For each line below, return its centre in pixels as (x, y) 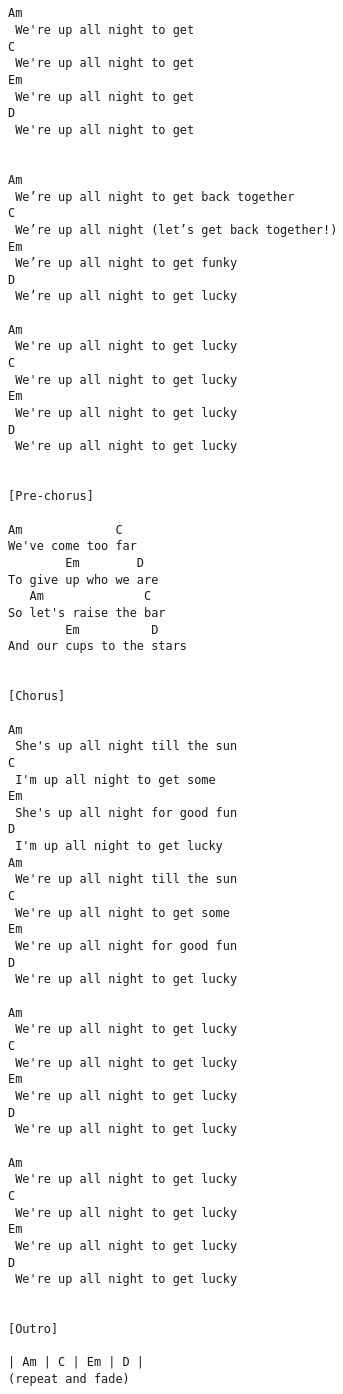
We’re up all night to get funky (126, 263)
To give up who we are (83, 579)
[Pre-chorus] (51, 496)
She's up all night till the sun (126, 746)
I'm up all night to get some (115, 779)
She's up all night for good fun (126, 812)
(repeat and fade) (69, 1379)
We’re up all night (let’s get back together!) (176, 229)
